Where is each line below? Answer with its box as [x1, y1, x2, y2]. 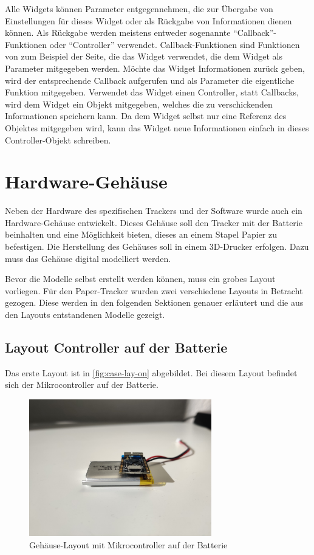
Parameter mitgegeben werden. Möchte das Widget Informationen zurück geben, [5, 61, 305, 74]
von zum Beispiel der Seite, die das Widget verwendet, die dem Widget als [5, 50, 283, 63]
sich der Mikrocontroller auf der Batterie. [5, 378, 159, 391]
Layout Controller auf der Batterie [5, 337, 228, 356]
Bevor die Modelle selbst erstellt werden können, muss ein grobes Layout [5, 272, 276, 285]
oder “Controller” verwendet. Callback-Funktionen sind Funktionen [49, 38, 300, 50]
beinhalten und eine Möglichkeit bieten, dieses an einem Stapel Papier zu [5, 228, 278, 241]
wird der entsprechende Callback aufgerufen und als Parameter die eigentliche [5, 74, 295, 86]
